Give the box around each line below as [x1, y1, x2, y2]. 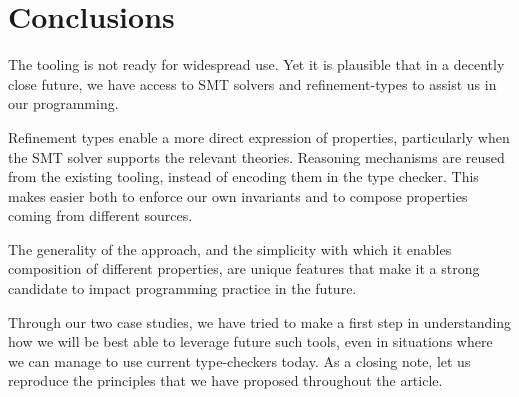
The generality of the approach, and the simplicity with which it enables [8, 238, 452, 259]
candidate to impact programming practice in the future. [8, 278, 357, 299]
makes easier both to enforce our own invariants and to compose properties [8, 185, 468, 206]
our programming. [8, 93, 119, 114]
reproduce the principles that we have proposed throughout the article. [8, 370, 443, 391]
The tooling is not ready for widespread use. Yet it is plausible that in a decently [8, 54, 505, 75]
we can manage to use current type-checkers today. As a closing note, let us [8, 350, 471, 371]
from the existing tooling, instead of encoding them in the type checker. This [8, 166, 479, 187]
